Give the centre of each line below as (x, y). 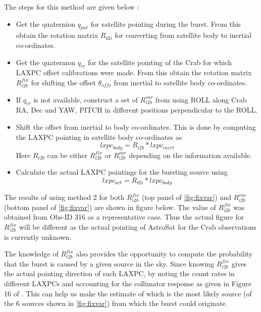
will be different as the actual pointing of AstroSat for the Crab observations (138, 227)
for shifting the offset (63, 82)
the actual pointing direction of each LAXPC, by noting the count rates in (119, 273)
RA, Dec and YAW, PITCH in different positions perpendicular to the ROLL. (137, 110)
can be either (67, 155)
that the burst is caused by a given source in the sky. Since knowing (109, 263)
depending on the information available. (190, 155)
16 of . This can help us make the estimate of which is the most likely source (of (128, 293)
